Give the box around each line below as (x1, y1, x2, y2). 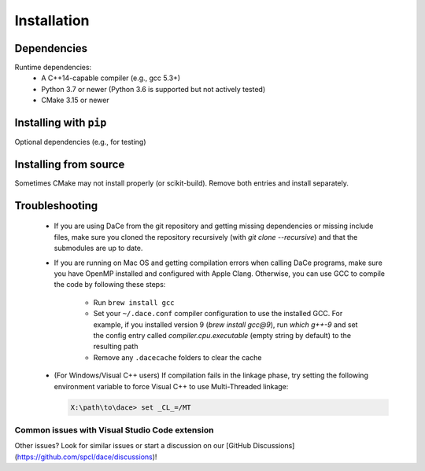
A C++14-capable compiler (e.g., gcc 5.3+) (41, 73, 181, 83)
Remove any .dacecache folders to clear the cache (93, 352, 262, 362)
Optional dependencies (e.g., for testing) (14, 138, 146, 147)
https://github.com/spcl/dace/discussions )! (17, 452, 157, 462)
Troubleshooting (14, 199, 98, 212)
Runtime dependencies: (14, 63, 92, 72)
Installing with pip (14, 116, 107, 130)
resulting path (93, 342, 139, 351)
